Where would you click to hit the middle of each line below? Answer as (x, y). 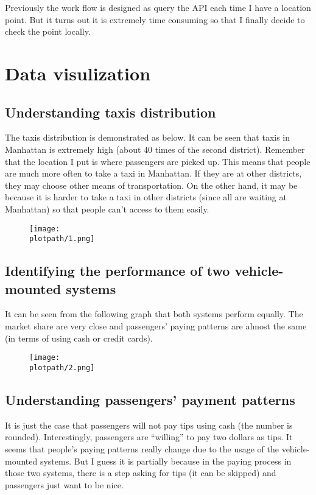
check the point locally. (48, 31)
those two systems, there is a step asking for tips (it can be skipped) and (141, 473)
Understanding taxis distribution (111, 112)
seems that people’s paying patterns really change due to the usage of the (142, 448)
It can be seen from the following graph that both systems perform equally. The (154, 314)
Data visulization (78, 73)
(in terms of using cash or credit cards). (79, 338)
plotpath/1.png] (62, 239)
